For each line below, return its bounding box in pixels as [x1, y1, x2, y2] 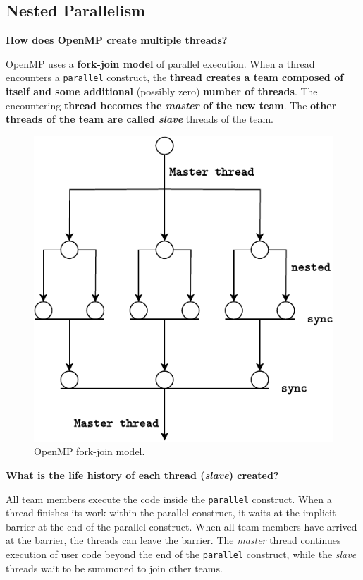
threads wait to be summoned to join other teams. [6, 560, 223, 575]
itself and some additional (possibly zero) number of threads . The [6, 84, 318, 99]
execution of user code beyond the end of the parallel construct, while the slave [6, 547, 357, 562]
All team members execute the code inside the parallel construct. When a [6, 491, 332, 506]
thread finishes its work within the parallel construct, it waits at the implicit [6, 505, 336, 520]
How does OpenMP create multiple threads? [6, 32, 228, 47]
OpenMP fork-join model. [34, 444, 145, 459]
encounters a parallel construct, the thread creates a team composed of [6, 70, 344, 85]
